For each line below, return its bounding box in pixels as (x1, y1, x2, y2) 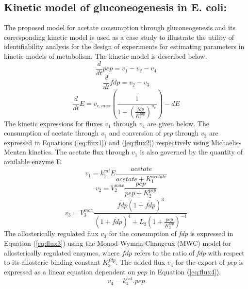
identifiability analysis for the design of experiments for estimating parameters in (4, 41, 245, 51)
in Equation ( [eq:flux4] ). (149, 267, 221, 277)
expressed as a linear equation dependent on (4, 267, 135, 277)
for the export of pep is (175, 257, 244, 267)
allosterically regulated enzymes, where (4, 247, 120, 257)
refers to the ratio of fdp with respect (134, 247, 245, 257)
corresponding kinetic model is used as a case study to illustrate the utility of (4, 32, 234, 42)
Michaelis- (211, 137, 241, 147)
